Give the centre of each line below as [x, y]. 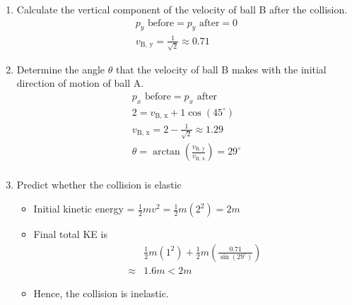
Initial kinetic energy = [84, 209]
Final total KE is [70, 234]
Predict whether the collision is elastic [99, 185]
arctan [166, 152]
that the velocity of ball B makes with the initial [221, 69]
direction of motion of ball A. [80, 83]
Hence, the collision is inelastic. [101, 293]
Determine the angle [61, 69]
